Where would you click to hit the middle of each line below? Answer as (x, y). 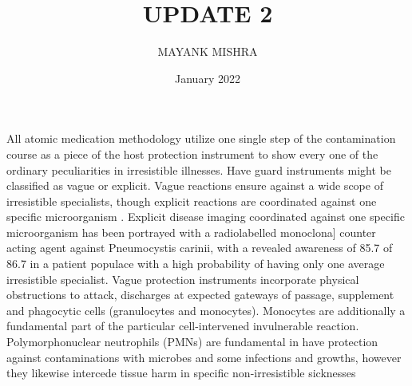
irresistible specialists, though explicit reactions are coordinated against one (192, 201)
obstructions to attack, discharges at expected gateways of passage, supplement (200, 295)
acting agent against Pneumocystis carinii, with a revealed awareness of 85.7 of (200, 248)
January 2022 (208, 78)
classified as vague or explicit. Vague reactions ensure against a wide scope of (195, 185)
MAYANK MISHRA (208, 51)
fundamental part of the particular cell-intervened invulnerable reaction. (183, 326)
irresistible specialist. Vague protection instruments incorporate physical (183, 279)
